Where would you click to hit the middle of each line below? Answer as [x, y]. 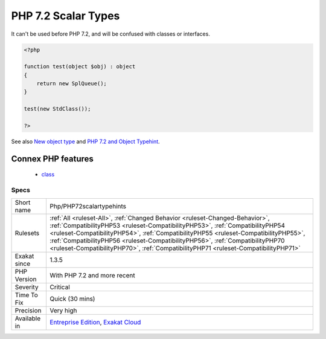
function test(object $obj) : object [80, 67]
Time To [27, 295]
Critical [60, 287]
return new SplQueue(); [72, 84]
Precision [28, 310]
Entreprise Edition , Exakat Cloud [95, 322]
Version [26, 279]
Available [28, 318]
